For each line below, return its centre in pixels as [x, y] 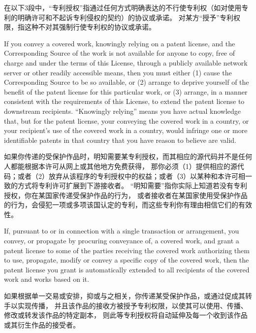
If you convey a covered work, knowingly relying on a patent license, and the [120, 43]
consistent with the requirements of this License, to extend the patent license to [124, 101]
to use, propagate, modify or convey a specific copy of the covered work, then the [127, 260]
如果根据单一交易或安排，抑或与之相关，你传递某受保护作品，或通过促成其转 [128, 296]
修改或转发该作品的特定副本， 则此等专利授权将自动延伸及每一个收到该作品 [126, 315]
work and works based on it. [47, 279]
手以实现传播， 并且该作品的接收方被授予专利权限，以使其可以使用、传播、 [126, 305]
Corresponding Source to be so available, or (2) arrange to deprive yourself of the [127, 82]
